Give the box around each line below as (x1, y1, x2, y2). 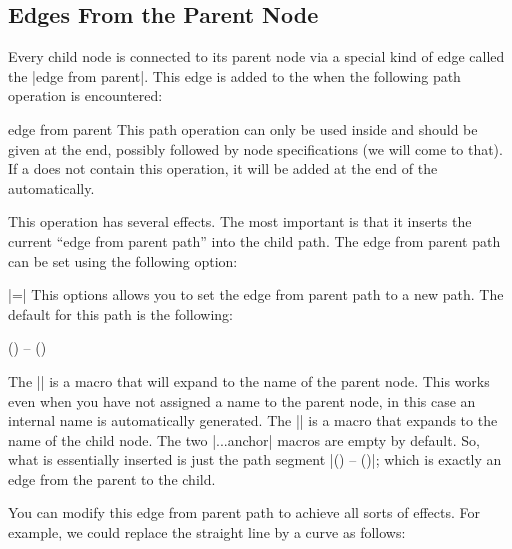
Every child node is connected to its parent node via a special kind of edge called (8, 46, 505, 67)
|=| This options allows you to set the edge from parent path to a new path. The (8, 284, 504, 305)
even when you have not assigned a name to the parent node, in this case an (8, 390, 476, 411)
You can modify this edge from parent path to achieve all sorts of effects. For (8, 502, 480, 523)
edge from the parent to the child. (8, 468, 216, 489)
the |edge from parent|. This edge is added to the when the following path (8, 65, 461, 86)
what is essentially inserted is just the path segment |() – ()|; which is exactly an (8, 449, 502, 470)
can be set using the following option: (8, 250, 238, 271)
